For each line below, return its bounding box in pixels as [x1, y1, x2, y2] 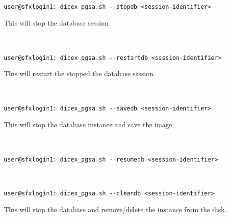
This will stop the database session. [4, 17, 110, 27]
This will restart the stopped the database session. [4, 68, 155, 79]
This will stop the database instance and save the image [4, 119, 172, 129]
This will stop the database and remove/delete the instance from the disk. [4, 204, 227, 214]
